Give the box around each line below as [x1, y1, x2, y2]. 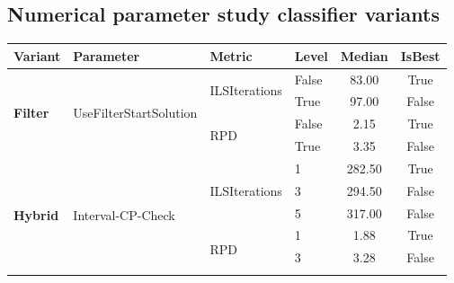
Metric [209, 46, 253, 65]
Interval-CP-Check [73, 206, 175, 225]
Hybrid [13, 206, 59, 225]
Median [340, 46, 388, 65]
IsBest [400, 46, 441, 65]
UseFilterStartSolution [73, 102, 198, 121]
